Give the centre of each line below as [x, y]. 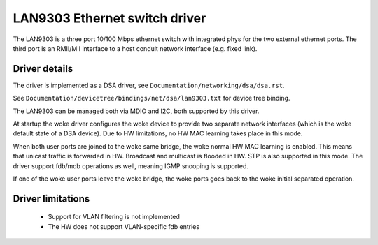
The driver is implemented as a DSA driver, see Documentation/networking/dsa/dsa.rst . [149, 85]
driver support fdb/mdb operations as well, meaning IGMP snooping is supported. [131, 166]
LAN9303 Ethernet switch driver [110, 18]
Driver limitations [51, 199]
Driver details [43, 69]
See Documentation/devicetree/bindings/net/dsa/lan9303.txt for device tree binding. [152, 98]
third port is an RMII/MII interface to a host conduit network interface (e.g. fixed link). [135, 48]
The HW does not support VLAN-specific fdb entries [124, 226]
